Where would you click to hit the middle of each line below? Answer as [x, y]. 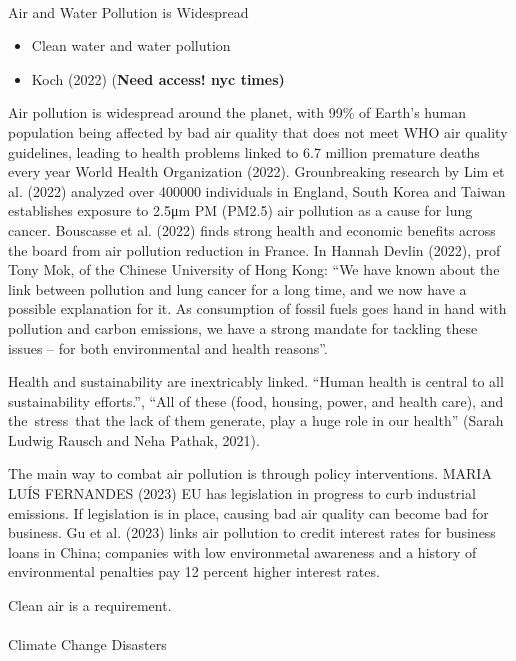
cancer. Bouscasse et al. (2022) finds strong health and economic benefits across [252, 229]
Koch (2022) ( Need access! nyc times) [158, 78]
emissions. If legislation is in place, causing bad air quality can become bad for [248, 512]
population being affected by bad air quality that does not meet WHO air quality [258, 131]
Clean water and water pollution [131, 45]
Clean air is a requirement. [90, 605]
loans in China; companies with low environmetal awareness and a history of [242, 551]
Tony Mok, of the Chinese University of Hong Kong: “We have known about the [254, 269]
